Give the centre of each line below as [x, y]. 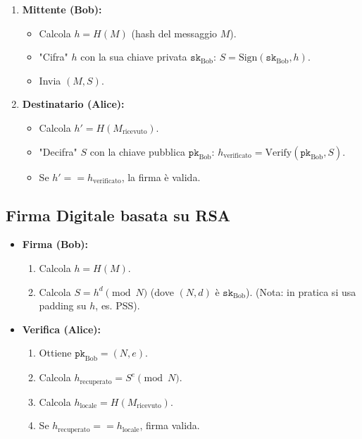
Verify [279, 153]
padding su [63, 305]
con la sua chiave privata [134, 57]
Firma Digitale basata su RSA [118, 215]
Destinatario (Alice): [73, 104]
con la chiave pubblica [138, 151]
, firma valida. [170, 425]
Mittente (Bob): [62, 9]
